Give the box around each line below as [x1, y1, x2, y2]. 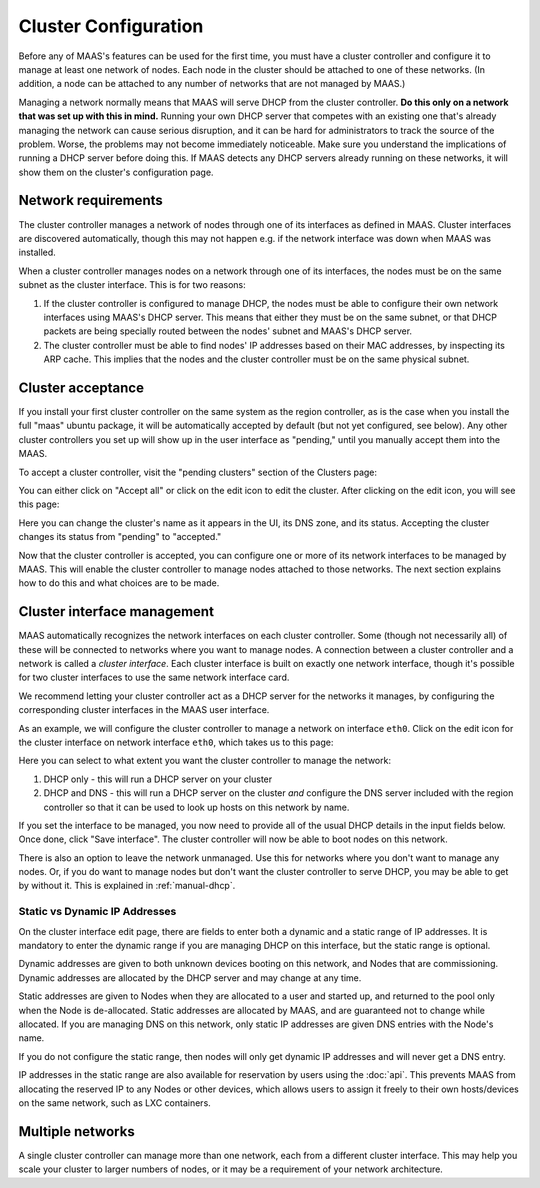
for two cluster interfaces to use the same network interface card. [18, 671, 290, 684]
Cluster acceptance [18, 379, 145, 396]
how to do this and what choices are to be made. [18, 577, 220, 589]
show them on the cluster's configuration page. [18, 166, 214, 178]
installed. [18, 246, 57, 259]
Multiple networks [18, 1123, 135, 1140]
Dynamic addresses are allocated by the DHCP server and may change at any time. [18, 971, 362, 984]
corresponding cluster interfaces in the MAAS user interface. [18, 704, 270, 716]
